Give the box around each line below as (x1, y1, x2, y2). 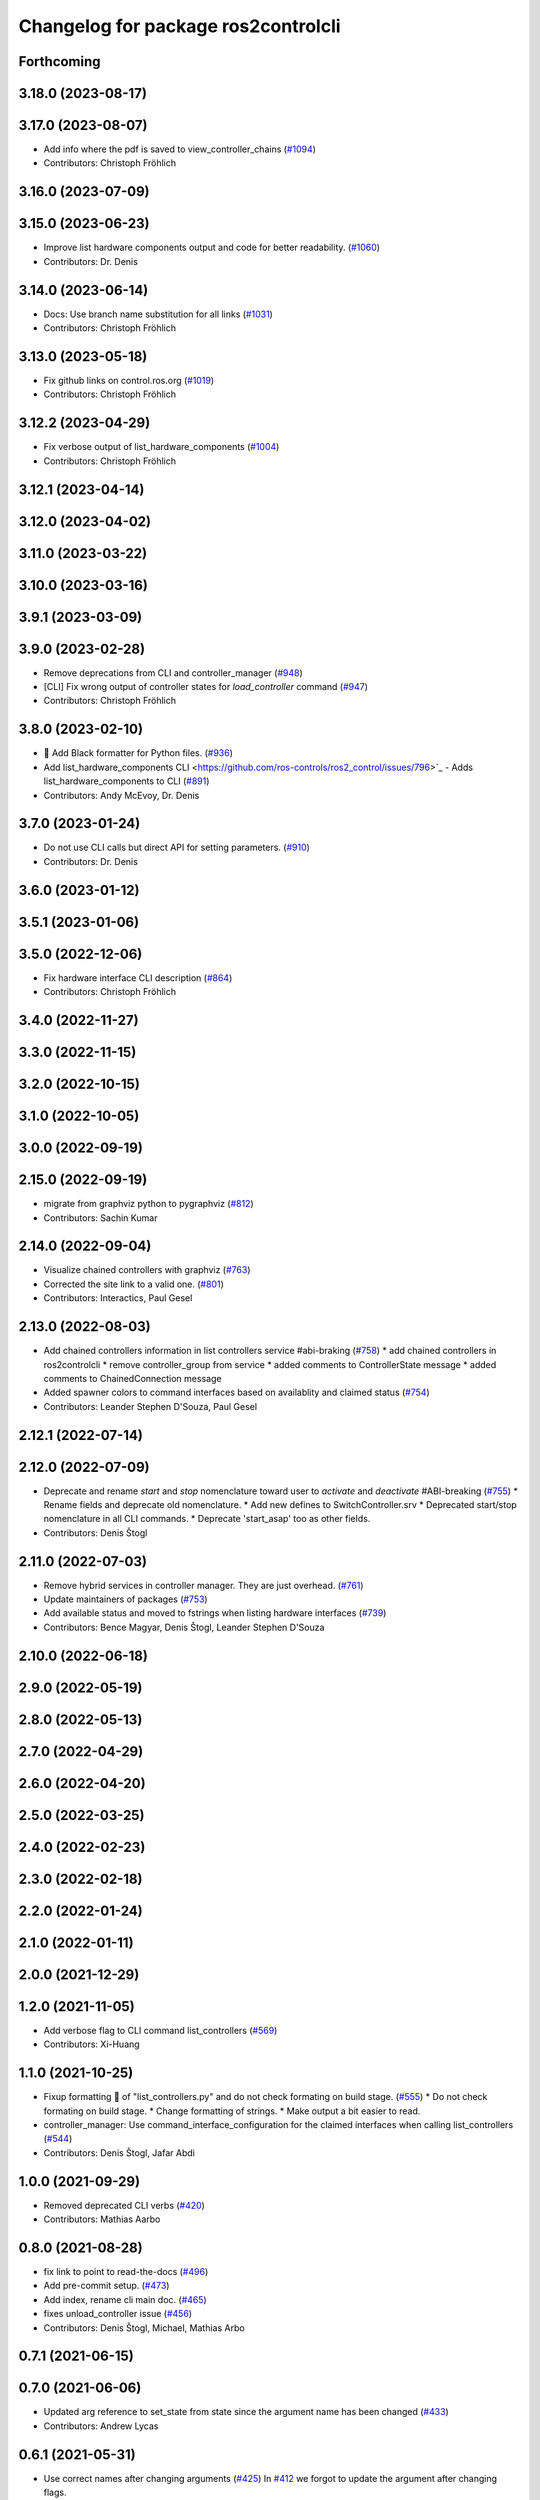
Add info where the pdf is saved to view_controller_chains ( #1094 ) (43, 143, 317, 155)
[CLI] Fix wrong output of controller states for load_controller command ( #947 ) (43, 681, 369, 693)
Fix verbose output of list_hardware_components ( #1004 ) (43, 441, 280, 453)
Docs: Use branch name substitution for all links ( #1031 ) (43, 308, 274, 320)
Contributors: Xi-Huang (43, 2038, 140, 2050)
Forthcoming (18, 53, 101, 70)
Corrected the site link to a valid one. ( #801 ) (43, 1278, 224, 1290)
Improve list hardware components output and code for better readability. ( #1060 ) (43, 241, 380, 254)
